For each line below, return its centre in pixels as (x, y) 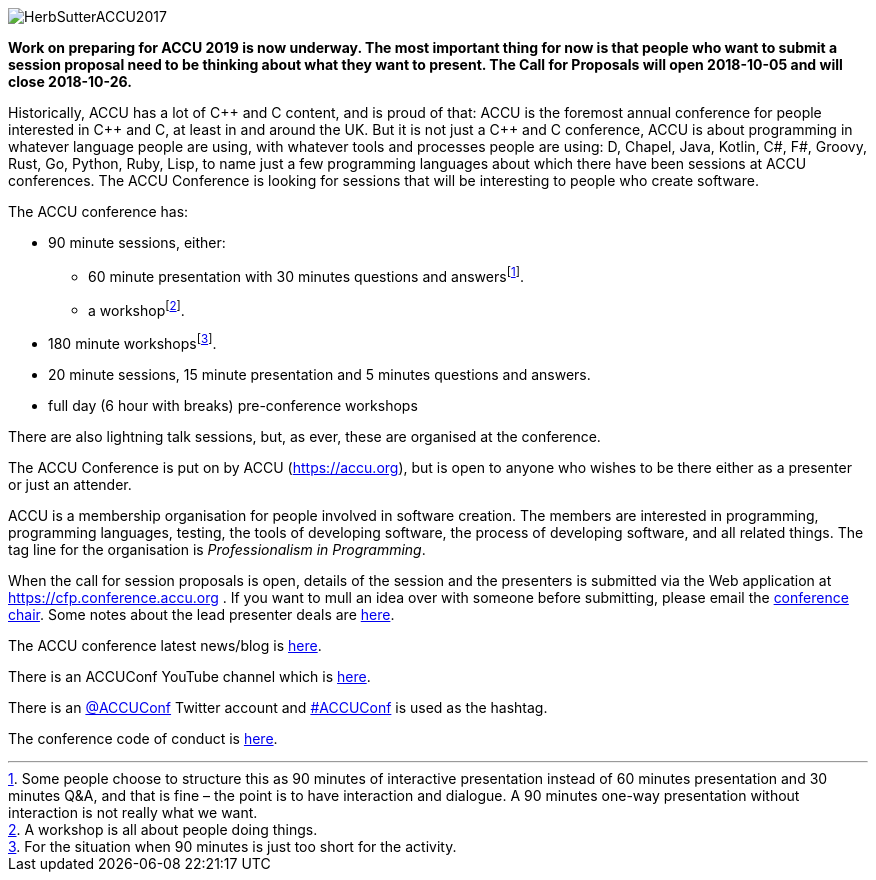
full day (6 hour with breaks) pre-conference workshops (233, 405)
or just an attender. (70, 484)
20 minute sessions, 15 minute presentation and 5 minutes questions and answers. (319, 374)
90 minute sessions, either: (137, 242)
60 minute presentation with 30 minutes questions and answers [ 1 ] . (306, 275)
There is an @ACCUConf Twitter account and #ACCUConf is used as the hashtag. (278, 707)
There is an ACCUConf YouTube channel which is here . (189, 676)
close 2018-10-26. (70, 81)
